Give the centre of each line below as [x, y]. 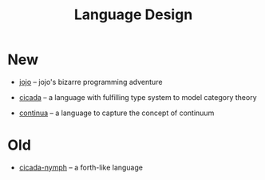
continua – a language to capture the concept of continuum [117, 113]
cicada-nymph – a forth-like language [81, 167]
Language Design [133, 15]
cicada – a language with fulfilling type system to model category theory [138, 97]
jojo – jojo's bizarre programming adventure [91, 82]
